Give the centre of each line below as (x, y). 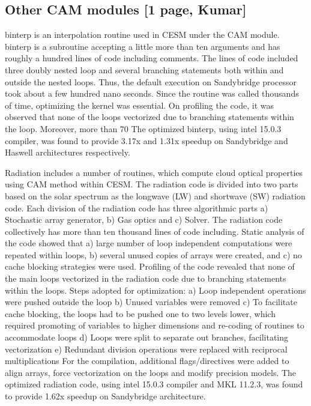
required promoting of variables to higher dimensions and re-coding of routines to (155, 325)
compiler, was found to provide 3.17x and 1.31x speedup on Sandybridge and (146, 140)
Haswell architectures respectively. (68, 152)
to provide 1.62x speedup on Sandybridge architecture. (105, 396)
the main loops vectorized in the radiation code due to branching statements (146, 278)
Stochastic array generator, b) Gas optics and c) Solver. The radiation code (144, 220)
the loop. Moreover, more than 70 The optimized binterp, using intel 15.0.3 (143, 128)
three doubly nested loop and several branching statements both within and (144, 69)
